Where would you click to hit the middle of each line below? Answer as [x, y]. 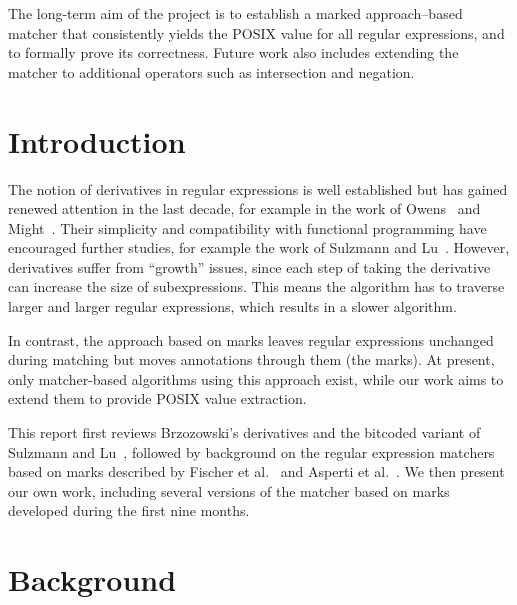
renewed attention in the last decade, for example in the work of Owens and [244, 208]
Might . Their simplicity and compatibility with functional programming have [247, 227]
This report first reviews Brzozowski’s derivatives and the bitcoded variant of [244, 432]
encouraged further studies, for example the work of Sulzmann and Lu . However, [259, 247]
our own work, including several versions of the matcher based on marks [229, 490]
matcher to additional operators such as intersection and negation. [211, 71]
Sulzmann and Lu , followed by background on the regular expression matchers [251, 451]
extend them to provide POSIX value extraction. [157, 398]
